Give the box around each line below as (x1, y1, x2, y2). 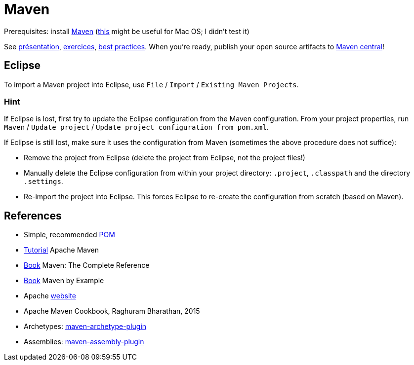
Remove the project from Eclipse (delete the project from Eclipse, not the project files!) (24, 153, 305, 162)
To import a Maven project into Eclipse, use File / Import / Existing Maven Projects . (4, 80, 299, 89)
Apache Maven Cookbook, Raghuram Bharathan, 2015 (24, 307, 200, 316)
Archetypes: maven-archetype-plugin (24, 322, 147, 331)
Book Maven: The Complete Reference (24, 261, 150, 270)
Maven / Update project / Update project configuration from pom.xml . (4, 123, 269, 132)
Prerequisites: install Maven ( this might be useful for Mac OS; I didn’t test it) (4, 27, 249, 36)
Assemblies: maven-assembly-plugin (24, 337, 144, 346)
